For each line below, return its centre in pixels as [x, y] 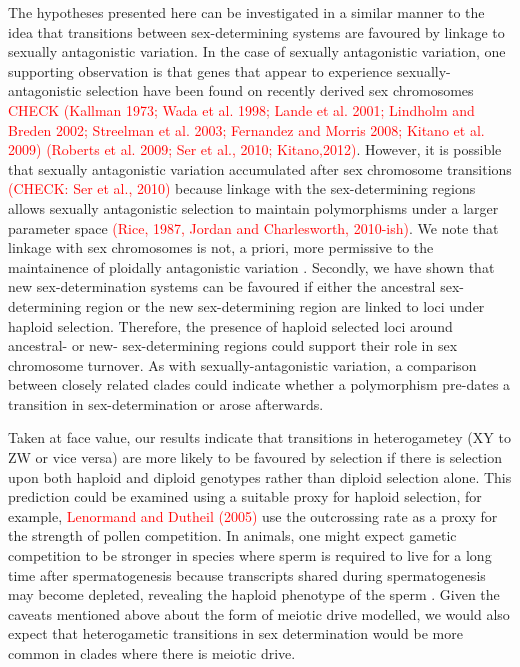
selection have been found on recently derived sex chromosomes [280, 90]
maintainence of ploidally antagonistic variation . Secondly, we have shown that [251, 266]
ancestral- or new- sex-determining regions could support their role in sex [233, 345]
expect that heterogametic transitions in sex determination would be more [235, 633]
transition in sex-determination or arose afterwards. [166, 403]
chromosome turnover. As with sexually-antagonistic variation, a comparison [242, 364]
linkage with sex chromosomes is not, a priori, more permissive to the [221, 247]
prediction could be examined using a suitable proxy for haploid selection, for [245, 496]
